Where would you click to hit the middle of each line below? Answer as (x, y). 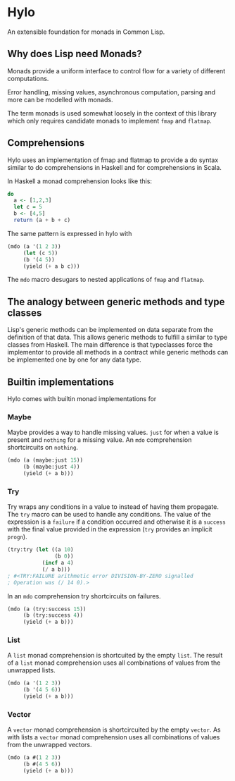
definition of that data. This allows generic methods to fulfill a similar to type (118, 337)
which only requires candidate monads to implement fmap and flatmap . (110, 121)
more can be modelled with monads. (60, 99)
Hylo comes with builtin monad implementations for (82, 399)
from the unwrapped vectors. (50, 745)
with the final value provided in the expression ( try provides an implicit (110, 529)
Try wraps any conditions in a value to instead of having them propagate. (113, 507)
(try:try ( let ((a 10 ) (40, 550)
